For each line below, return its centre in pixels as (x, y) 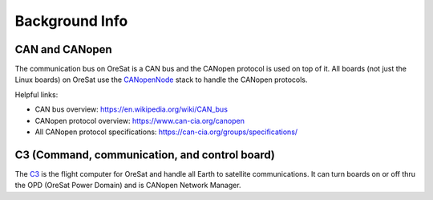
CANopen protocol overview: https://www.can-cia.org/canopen (140, 120)
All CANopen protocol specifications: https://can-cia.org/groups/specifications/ (166, 132)
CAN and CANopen (63, 49)
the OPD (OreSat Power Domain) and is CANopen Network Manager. (128, 186)
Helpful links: (36, 94)
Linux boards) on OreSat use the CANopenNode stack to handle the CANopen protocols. (161, 80)
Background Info (71, 21)
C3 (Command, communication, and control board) (145, 155)
